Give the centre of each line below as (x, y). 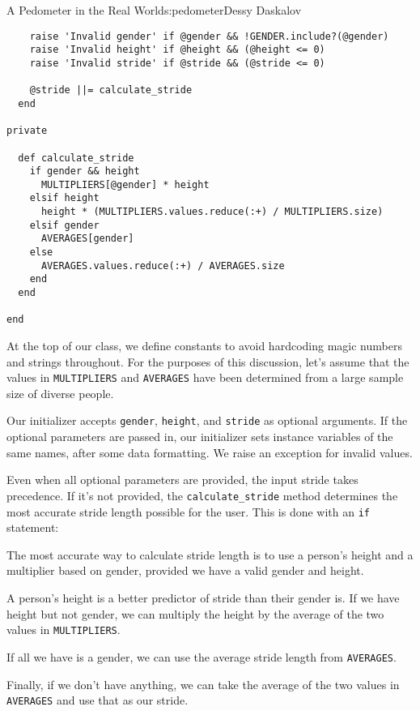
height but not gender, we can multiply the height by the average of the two (195, 613)
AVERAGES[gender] (87, 239)
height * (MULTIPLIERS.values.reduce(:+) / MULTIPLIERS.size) (212, 212)
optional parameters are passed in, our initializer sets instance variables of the (200, 437)
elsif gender (64, 225)
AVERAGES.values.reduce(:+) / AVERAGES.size (163, 266)
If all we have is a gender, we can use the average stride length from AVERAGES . (202, 656)
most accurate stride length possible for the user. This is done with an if (188, 511)
